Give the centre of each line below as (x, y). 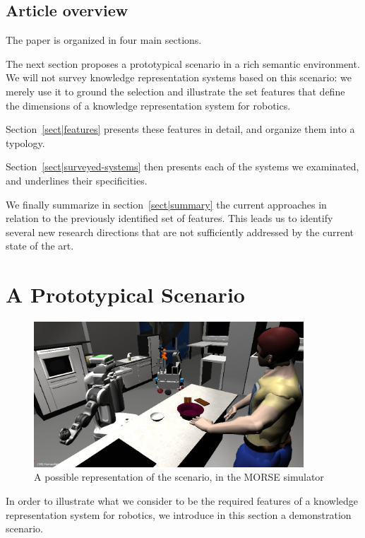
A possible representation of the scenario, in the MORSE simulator (179, 477)
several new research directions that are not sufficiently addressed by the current (180, 232)
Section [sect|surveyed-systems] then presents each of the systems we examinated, (182, 166)
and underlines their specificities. (77, 180)
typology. (25, 142)
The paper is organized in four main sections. (104, 40)
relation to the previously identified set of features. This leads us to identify (169, 218)
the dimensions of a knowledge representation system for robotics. (148, 105)
